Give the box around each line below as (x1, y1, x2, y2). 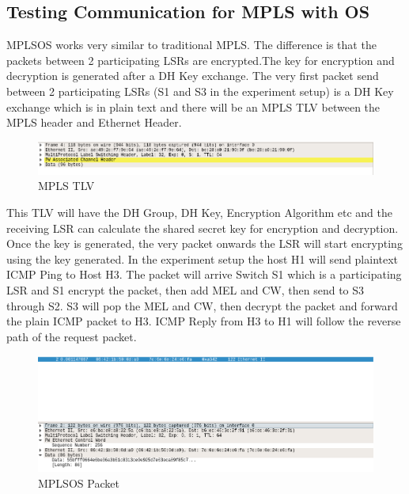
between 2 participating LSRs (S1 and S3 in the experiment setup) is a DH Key (6, 82, 394, 99)
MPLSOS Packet (38, 474, 119, 491)
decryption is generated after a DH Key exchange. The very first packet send (6, 67, 379, 84)
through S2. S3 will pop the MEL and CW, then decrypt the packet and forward (6, 297, 398, 313)
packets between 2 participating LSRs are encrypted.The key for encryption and (6, 51, 395, 68)
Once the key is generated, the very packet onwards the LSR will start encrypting (6, 235, 403, 252)
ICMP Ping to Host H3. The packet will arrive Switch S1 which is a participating (6, 266, 402, 283)
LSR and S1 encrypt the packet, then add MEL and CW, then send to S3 (6, 282, 365, 298)
